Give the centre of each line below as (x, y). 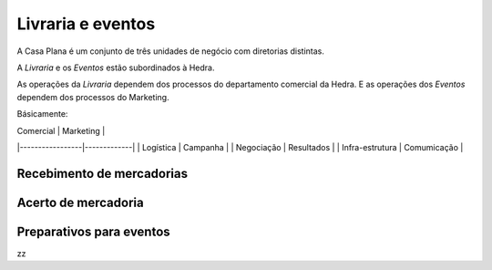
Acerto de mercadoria (81, 202)
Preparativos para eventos (93, 231)
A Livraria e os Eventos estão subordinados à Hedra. (116, 67)
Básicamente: (42, 114)
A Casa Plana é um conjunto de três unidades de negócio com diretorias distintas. (171, 51)
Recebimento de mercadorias (102, 173)
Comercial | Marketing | (61, 130)
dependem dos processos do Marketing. (93, 97)
